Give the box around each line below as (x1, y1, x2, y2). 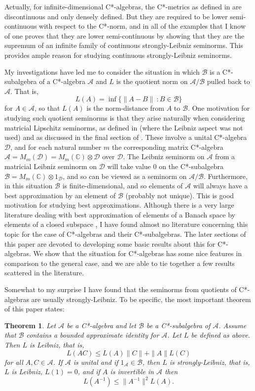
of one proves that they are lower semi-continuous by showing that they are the (4, 30, 245, 41)
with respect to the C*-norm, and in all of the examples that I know (39, 21, 246, 31)
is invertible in (110, 366, 154, 377)
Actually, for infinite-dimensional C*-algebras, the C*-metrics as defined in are (4, 1, 242, 11)
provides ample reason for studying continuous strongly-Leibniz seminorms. (4, 49, 232, 60)
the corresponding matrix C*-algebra (111, 141, 223, 152)
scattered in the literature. (4, 267, 84, 278)
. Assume (219, 320, 247, 330)
